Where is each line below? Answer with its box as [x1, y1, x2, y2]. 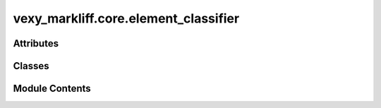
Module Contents [13, 83, 91, 95]
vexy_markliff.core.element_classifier [13, 11, 240, 26]
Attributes [13, 37, 59, 49]
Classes [13, 60, 49, 72]
